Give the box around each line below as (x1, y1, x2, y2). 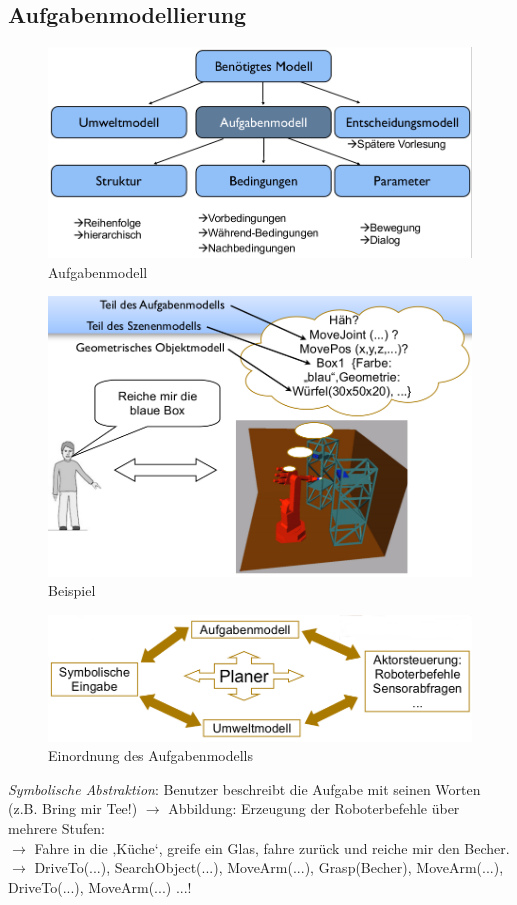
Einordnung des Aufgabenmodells (48, 745, 253, 766)
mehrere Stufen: (8, 818, 105, 839)
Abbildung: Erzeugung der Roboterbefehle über (168, 798, 460, 819)
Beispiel (48, 580, 96, 601)
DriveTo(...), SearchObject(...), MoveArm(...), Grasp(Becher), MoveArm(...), (34, 857, 504, 878)
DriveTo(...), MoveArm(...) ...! (8, 876, 192, 897)
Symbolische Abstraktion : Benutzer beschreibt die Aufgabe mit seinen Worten (8, 778, 481, 799)
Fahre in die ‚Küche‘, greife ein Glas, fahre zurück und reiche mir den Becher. (34, 837, 510, 858)
